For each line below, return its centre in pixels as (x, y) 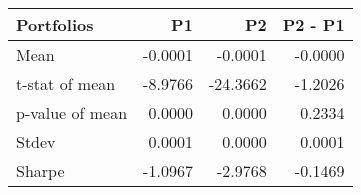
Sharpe (40, 170)
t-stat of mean (66, 83)
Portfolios (55, 24)
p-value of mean (72, 112)
